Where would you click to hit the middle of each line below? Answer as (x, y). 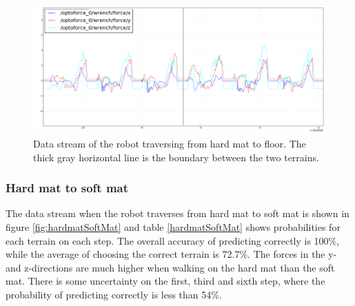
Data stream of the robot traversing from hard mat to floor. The (170, 143)
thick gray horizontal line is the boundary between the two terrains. (176, 157)
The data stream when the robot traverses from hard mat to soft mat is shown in (177, 213)
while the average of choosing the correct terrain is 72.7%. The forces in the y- (171, 254)
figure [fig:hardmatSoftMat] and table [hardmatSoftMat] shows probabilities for (173, 226)
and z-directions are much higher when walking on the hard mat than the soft (170, 267)
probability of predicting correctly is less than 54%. (114, 294)
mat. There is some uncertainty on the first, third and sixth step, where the (165, 281)
